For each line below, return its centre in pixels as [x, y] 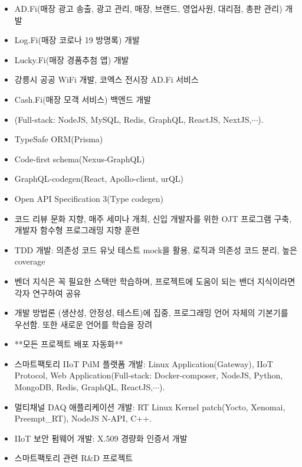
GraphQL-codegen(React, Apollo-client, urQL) [99, 179]
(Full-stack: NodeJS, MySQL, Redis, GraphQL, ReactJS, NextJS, [133, 119]
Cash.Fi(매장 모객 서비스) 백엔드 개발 [83, 99]
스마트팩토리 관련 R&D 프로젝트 [74, 458]
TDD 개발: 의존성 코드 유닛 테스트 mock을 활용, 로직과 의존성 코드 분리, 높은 [156, 249]
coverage [30, 261]
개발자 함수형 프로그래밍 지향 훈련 [77, 230]
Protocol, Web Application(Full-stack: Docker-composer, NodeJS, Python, [149, 375]
